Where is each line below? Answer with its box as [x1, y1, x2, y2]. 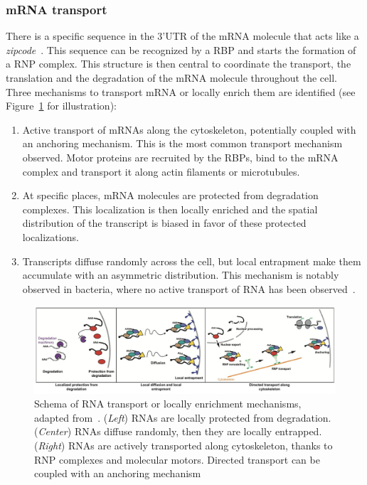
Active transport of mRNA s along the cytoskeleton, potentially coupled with [22, 122, 356, 137]
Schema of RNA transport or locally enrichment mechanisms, [34, 396, 302, 411]
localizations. [22, 229, 79, 244]
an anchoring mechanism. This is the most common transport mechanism [22, 136, 343, 151]
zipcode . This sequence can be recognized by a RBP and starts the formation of [6, 42, 356, 57]
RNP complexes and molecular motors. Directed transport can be [34, 452, 320, 467]
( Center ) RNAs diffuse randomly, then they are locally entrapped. [34, 424, 322, 439]
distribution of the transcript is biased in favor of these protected [22, 215, 307, 230]
